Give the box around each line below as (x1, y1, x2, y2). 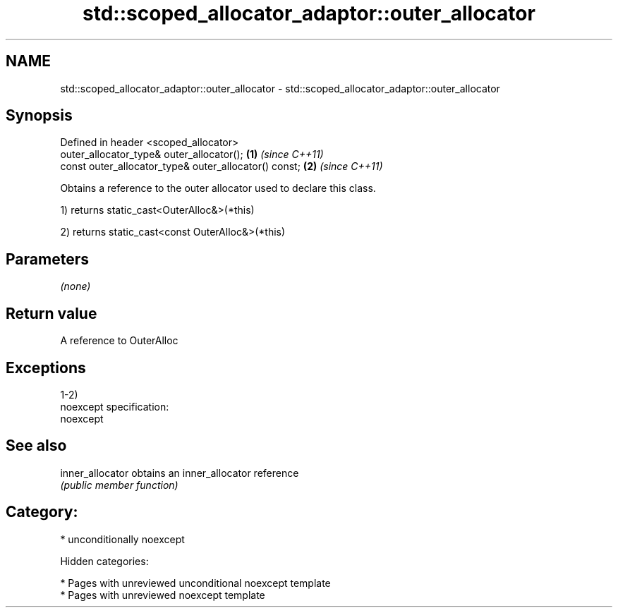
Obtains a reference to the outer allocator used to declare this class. (60, 182, 376, 195)
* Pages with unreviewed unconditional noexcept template (60, 576, 331, 589)
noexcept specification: (60, 400, 169, 413)
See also (6, 437, 67, 455)
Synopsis (6, 107, 73, 125)
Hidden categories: (60, 554, 149, 567)
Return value (6, 304, 97, 322)
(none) (60, 280, 91, 293)
